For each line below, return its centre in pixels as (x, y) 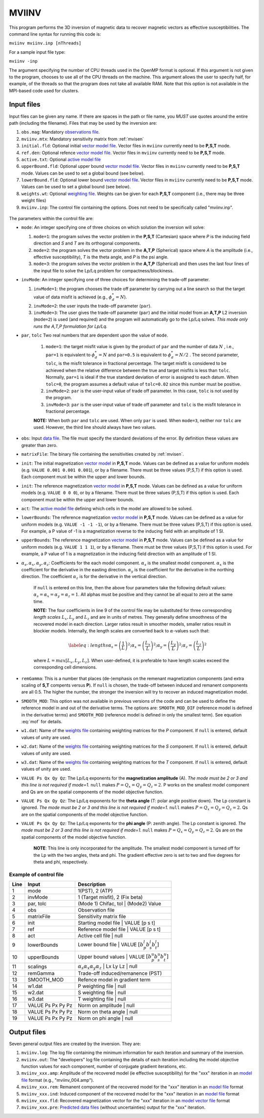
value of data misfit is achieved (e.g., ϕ (73, 297)
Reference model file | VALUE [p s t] (119, 929)
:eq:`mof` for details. (42, 722)
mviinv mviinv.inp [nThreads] (45, 43)
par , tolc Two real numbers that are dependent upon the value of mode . (95, 335)
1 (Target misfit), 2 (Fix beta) (110, 897)
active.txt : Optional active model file (61, 159)
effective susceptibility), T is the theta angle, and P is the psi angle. (101, 257)
